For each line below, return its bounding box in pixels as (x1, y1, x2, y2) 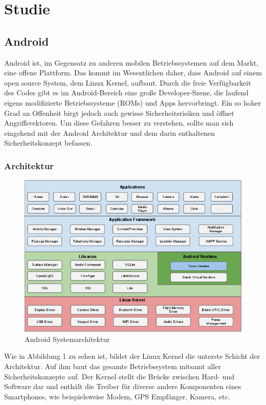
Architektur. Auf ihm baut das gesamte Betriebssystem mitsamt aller (4, 361, 221, 372)
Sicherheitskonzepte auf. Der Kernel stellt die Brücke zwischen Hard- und (4, 371, 234, 381)
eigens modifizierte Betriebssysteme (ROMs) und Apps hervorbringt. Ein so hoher (4, 97, 261, 108)
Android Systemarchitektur (25, 333, 110, 344)
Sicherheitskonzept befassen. (4, 137, 93, 148)
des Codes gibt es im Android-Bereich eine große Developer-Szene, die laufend (4, 87, 249, 98)
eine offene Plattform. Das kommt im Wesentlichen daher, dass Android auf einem (4, 67, 262, 78)
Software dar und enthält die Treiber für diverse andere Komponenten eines (4, 381, 241, 392)
